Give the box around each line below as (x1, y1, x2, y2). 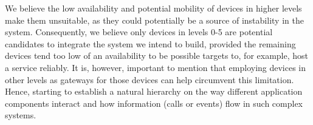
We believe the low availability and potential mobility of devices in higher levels (5, 2, 302, 14)
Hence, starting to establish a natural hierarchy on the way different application (5, 85, 303, 98)
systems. (5, 109, 36, 121)
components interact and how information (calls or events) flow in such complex (5, 96, 303, 109)
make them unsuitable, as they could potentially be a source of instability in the (5, 13, 304, 26)
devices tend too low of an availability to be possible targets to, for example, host (5, 49, 308, 62)
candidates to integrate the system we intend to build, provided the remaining (5, 37, 296, 50)
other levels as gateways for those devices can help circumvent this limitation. (5, 73, 294, 86)
